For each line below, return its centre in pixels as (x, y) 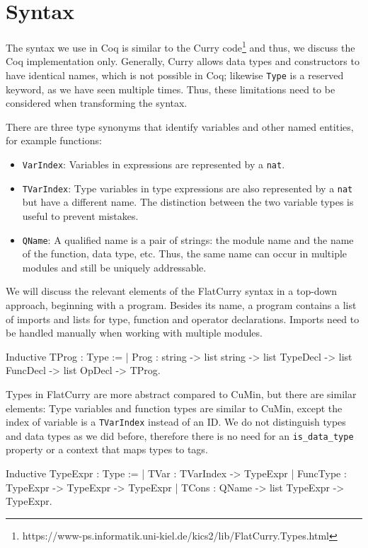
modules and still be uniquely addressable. (114, 267)
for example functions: (54, 140)
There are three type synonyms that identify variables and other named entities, (180, 126)
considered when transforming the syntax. (97, 103)
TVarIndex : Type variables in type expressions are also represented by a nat (188, 188)
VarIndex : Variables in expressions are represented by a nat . (154, 164)
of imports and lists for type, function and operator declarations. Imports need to (183, 319)
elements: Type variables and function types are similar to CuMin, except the (174, 408)
